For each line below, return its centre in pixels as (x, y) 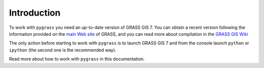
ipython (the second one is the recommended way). (63, 50)
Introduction (35, 13)
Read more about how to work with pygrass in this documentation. (77, 59)
